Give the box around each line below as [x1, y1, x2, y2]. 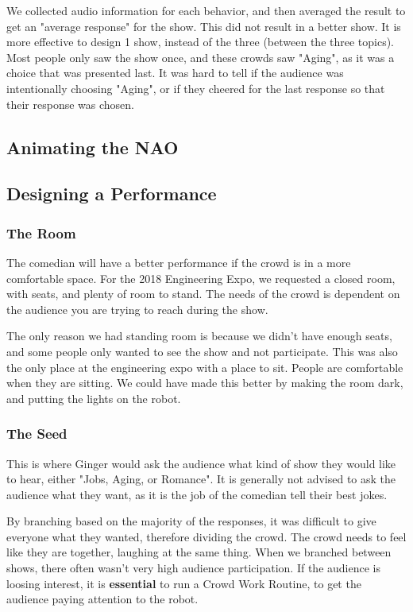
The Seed [6, 424, 68, 444]
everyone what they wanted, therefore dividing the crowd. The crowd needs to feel [6, 528, 407, 544]
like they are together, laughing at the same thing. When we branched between [6, 544, 392, 560]
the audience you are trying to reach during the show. [6, 300, 268, 317]
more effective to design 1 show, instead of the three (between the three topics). [6, 33, 395, 50]
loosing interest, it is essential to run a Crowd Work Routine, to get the [6, 575, 361, 591]
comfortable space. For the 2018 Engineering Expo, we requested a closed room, [6, 269, 396, 286]
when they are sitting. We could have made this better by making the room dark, [6, 374, 403, 391]
